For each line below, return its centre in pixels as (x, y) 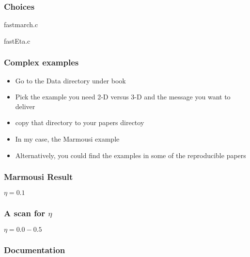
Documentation (35, 249)
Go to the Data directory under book (70, 80)
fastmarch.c (21, 24)
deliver (25, 106)
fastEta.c (17, 40)
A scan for (25, 213)
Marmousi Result (39, 177)
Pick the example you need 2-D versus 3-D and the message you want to (123, 97)
